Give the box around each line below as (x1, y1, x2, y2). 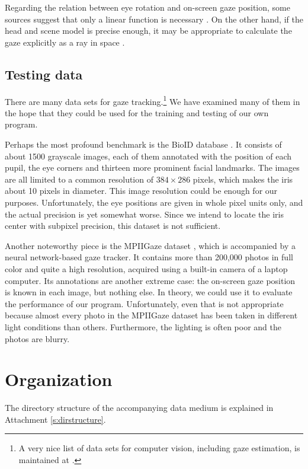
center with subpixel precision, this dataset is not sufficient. (5, 219, 221, 232)
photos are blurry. (5, 332, 70, 344)
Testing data (5, 65, 83, 83)
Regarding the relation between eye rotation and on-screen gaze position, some (5, 1, 290, 13)
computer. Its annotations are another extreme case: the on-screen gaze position (5, 274, 296, 286)
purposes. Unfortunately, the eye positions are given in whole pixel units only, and (5, 196, 303, 208)
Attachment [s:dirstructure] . (5, 413, 106, 425)
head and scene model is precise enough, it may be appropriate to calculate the (5, 24, 292, 37)
